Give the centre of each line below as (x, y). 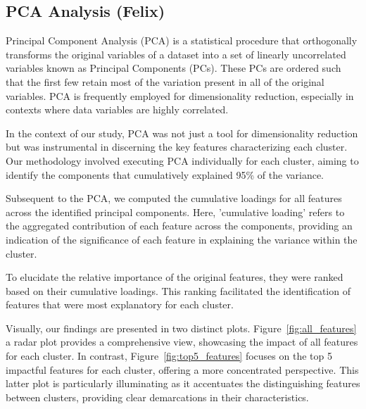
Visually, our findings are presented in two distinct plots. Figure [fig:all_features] (181, 328)
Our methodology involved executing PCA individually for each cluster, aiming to (182, 160)
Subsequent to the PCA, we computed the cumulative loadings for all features (174, 198)
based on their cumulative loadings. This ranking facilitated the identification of (178, 290)
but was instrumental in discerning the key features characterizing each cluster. (177, 147)
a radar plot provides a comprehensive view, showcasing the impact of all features (182, 342)
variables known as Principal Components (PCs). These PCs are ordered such (173, 68)
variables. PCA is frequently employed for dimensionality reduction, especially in (180, 95)
